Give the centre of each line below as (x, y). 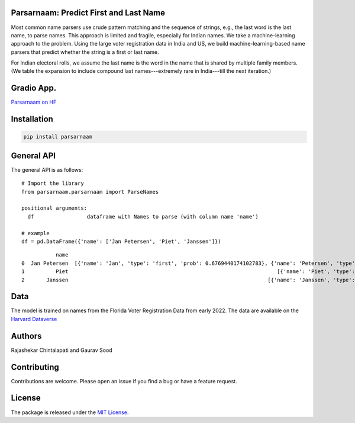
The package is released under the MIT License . (70, 412)
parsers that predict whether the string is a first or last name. (85, 52)
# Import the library (53, 183)
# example (35, 233)
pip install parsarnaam (58, 137)
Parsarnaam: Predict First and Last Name (88, 13)
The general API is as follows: (47, 169)
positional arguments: (54, 208)
